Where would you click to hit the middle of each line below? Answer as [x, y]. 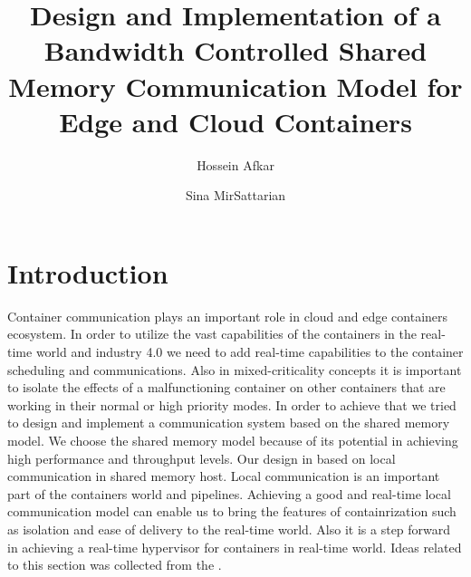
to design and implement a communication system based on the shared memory [229, 423]
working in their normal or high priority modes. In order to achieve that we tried [232, 404]
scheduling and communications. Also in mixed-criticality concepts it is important [235, 369]
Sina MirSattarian [235, 195]
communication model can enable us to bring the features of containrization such [232, 511]
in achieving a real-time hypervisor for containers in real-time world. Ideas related [235, 547]
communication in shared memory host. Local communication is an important [224, 476]
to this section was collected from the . [115, 565]
